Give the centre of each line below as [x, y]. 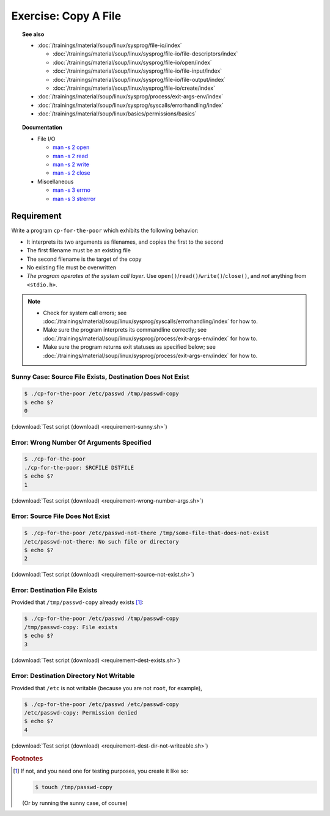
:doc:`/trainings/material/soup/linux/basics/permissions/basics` [117, 114]
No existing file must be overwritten [71, 268]
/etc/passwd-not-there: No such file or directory [102, 541]
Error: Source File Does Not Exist [61, 516]
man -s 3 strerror [74, 199]
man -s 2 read [71, 156]
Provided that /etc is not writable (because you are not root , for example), [107, 688]
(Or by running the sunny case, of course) [75, 803]
